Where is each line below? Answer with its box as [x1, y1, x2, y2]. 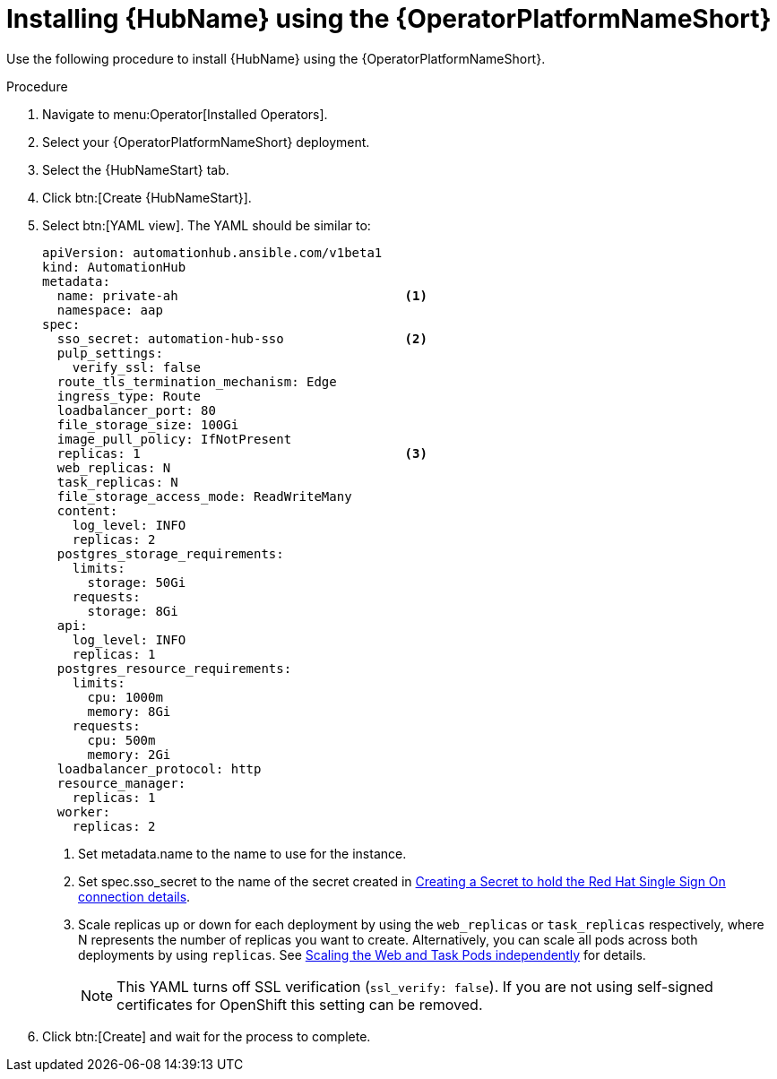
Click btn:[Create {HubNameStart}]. [42, 189, 252, 205]
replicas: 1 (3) [56, 445, 427, 461]
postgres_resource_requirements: [56, 660, 292, 676]
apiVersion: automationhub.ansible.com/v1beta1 [42, 245, 383, 260]
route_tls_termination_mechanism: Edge [56, 374, 337, 389]
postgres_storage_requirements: [56, 546, 284, 561]
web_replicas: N [56, 460, 171, 475]
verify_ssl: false [72, 359, 202, 375]
